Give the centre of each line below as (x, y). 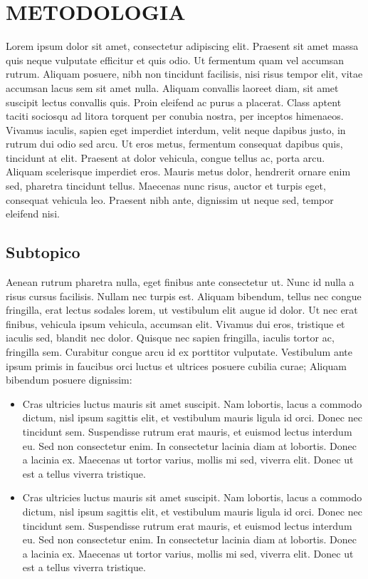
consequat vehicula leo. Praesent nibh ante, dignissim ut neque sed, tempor (170, 199)
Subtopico (43, 252)
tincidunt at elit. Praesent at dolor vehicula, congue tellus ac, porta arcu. (165, 157)
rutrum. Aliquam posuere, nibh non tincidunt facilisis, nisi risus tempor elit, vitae (184, 74)
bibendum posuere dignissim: (69, 380)
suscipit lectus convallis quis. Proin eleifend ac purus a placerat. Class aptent (174, 102)
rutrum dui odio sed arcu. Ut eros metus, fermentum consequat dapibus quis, (174, 144)
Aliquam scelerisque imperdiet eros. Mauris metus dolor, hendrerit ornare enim (178, 171)
